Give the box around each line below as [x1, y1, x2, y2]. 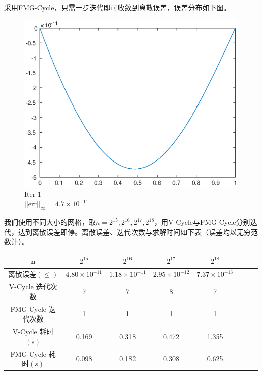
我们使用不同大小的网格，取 [4, 217, 96, 227]
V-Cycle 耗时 [12, 326, 54, 337]
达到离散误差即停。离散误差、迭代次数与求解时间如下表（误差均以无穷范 [18, 226, 258, 237]
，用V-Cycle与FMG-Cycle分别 [154, 217, 250, 227]
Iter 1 [24, 188, 41, 199]
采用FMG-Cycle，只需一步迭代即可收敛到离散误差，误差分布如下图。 [4, 2, 231, 12]
